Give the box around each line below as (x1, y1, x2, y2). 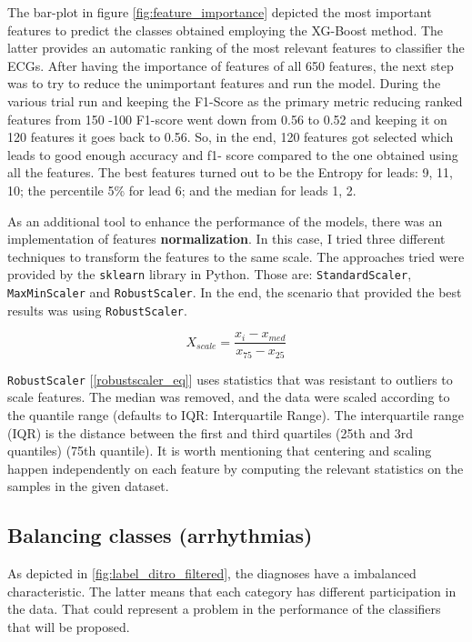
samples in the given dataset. (7, 476, 169, 496)
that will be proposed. (7, 617, 130, 636)
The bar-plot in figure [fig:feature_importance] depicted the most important (7, 3, 432, 21)
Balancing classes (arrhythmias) (7, 521, 313, 549)
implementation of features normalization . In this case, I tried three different (7, 229, 446, 248)
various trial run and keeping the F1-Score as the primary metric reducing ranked (7, 91, 463, 110)
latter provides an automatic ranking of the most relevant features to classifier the (7, 38, 465, 57)
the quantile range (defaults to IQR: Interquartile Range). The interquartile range (7, 406, 465, 425)
